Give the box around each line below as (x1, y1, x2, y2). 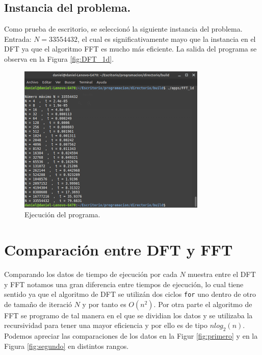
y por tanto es (82, 298, 126, 309)
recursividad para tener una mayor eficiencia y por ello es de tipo (4, 320, 207, 331)
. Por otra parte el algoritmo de (153, 298, 252, 309)
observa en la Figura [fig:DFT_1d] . (4, 53, 114, 64)
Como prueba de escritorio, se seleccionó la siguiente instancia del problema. (4, 23, 243, 34)
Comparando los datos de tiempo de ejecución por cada (4, 269, 177, 280)
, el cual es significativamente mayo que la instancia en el (77, 33, 256, 44)
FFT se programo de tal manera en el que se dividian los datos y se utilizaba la (4, 310, 253, 320)
